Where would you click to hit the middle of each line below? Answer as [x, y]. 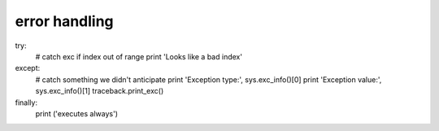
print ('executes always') [76, 113]
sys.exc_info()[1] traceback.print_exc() [100, 91]
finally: [26, 103]
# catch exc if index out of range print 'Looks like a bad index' [139, 56]
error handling [64, 21]
